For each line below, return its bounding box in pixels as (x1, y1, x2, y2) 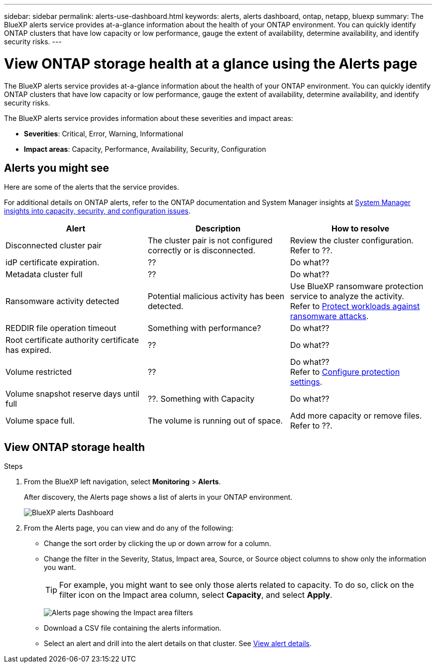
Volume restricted (5, 367, 72, 377)
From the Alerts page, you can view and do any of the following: (24, 524, 233, 533)
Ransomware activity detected (5, 296, 119, 307)
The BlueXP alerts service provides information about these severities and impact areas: (4, 113, 293, 122)
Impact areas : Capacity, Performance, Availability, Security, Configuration (24, 144, 266, 153)
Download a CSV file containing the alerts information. (44, 624, 221, 633)
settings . (290, 377, 323, 387)
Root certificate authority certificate (5, 335, 139, 345)
